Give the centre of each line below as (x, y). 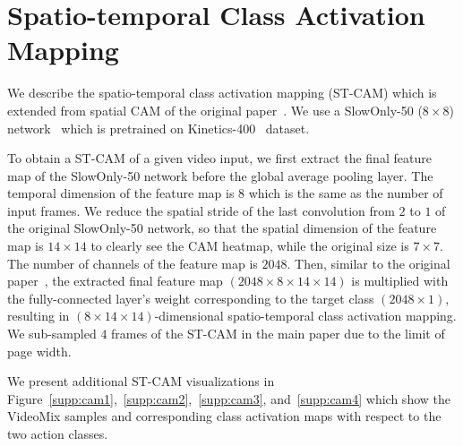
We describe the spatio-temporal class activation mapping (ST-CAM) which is (222, 93)
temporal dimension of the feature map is (121, 193)
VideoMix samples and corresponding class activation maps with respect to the (224, 416)
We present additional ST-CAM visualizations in (141, 381)
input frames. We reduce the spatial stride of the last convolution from (201, 210)
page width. (39, 351)
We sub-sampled (52, 334)
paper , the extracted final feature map (115, 281)
